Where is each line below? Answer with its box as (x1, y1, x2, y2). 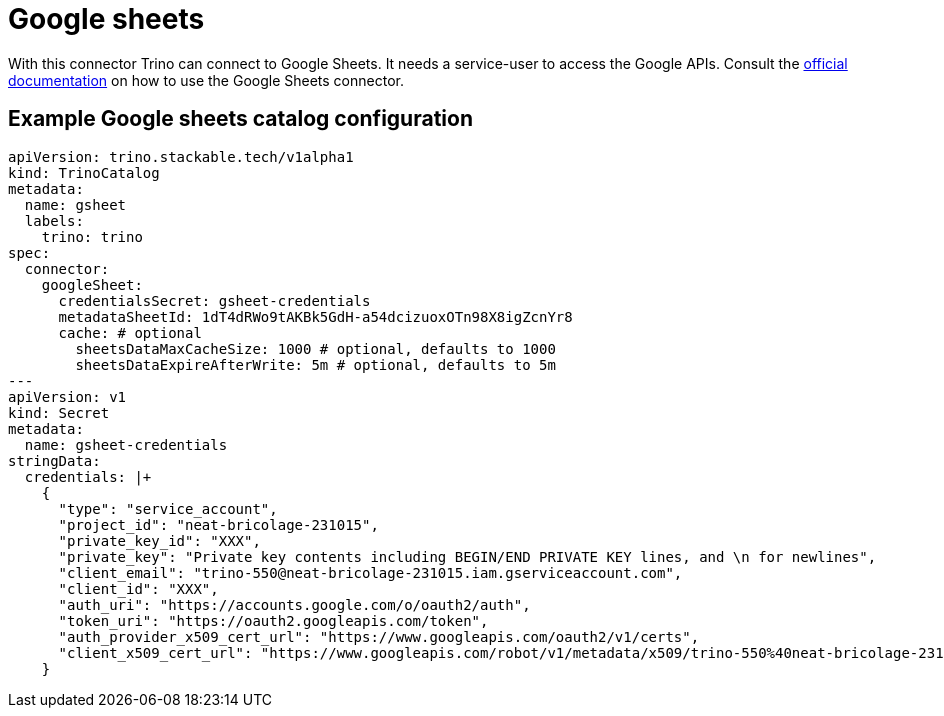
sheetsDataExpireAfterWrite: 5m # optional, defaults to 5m (75, 356, 556, 373)
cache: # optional (58, 324, 202, 341)
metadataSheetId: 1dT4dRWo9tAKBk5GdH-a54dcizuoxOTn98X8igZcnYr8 (58, 308, 573, 325)
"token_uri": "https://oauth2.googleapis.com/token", (58, 612, 489, 629)
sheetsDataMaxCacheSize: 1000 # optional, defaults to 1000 (75, 340, 556, 357)
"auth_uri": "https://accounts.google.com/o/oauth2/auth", (58, 596, 531, 613)
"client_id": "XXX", (58, 580, 219, 597)
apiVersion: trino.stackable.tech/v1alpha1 (8, 148, 354, 165)
